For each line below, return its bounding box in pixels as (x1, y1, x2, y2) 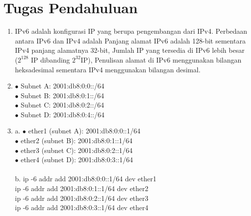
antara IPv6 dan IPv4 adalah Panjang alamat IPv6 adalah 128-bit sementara (15, 35, 246, 45)
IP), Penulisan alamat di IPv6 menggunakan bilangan (80, 54, 242, 65)
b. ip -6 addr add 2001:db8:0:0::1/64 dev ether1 (15, 173, 156, 184)
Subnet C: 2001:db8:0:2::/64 (20, 100, 104, 110)
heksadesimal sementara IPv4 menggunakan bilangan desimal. (15, 64, 201, 74)
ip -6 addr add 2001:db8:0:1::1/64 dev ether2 (15, 183, 149, 194)
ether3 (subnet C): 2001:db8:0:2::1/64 (20, 145, 133, 155)
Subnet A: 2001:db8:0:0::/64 (20, 81, 105, 91)
